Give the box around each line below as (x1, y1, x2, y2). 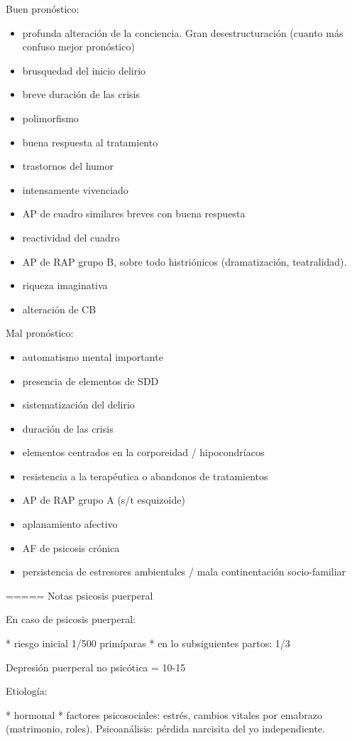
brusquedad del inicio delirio (22, 63, 146, 77)
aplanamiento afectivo (22, 516, 118, 531)
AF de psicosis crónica (22, 540, 120, 555)
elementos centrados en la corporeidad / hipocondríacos (22, 445, 265, 460)
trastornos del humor (22, 158, 114, 173)
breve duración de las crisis (22, 87, 141, 102)
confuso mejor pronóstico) (22, 39, 135, 54)
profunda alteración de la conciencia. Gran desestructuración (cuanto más (22, 25, 343, 40)
